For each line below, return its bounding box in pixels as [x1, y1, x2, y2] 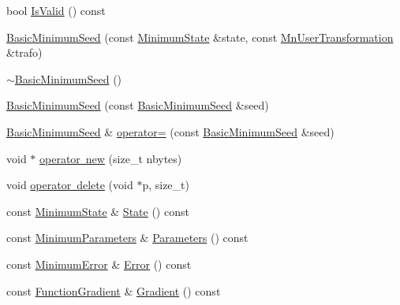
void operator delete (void [6, 177, 133, 193]
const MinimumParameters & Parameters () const [6, 229, 249, 246]
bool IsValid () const [6, 2, 106, 18]
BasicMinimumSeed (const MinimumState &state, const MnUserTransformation [6, 28, 394, 45]
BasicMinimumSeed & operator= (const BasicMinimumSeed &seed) [6, 123, 335, 139]
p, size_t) [142, 177, 189, 193]
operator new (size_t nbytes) [39, 150, 182, 166]
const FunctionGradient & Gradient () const [6, 282, 221, 299]
